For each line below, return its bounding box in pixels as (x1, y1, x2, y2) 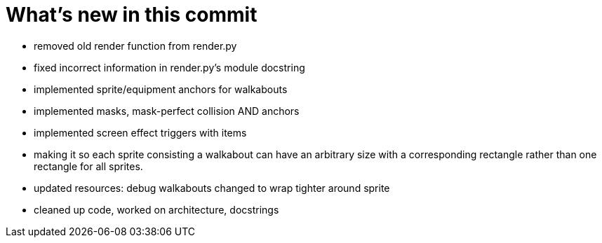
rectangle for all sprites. (34, 160, 143, 172)
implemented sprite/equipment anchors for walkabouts (34, 83, 288, 95)
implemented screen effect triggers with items (34, 126, 247, 139)
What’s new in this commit (6, 3, 257, 27)
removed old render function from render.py (34, 39, 237, 52)
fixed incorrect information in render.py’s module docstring (34, 61, 305, 74)
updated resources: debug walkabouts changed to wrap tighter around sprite (34, 181, 390, 194)
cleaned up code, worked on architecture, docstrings (34, 203, 279, 216)
